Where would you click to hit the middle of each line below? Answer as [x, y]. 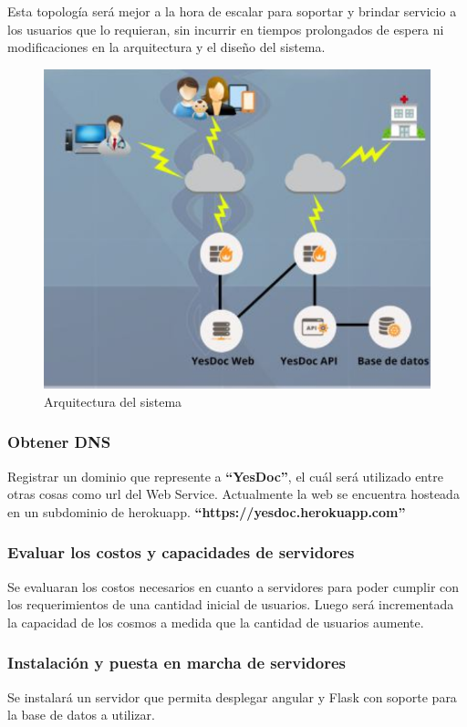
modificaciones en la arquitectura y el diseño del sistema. [166, 47]
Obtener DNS [59, 442]
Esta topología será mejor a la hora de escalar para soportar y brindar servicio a [232, 11]
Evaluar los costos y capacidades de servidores [181, 552]
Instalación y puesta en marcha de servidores [176, 663]
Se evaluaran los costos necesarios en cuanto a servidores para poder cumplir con [233, 586]
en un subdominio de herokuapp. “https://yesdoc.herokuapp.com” [207, 511]
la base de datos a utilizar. [81, 715]
